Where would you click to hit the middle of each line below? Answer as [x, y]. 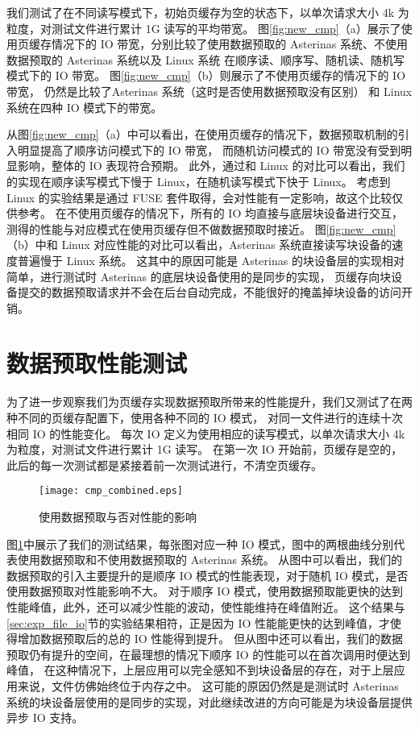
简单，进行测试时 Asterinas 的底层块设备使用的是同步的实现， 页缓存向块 [199, 276]
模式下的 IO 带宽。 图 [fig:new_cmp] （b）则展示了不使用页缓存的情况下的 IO [206, 75]
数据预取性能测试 [97, 363]
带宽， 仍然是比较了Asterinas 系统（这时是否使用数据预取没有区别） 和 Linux [209, 91]
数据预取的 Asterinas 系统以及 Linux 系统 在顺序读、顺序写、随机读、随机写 [205, 59]
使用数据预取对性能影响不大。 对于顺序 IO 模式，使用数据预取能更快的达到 [205, 591]
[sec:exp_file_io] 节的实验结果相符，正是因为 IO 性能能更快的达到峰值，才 [199, 622]
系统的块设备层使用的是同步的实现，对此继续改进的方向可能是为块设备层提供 [209, 701]
